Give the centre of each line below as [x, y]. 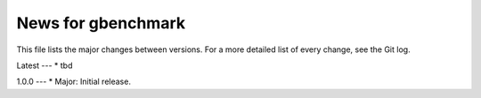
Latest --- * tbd [45, 65]
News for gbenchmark [101, 23]
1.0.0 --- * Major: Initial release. [73, 82]
